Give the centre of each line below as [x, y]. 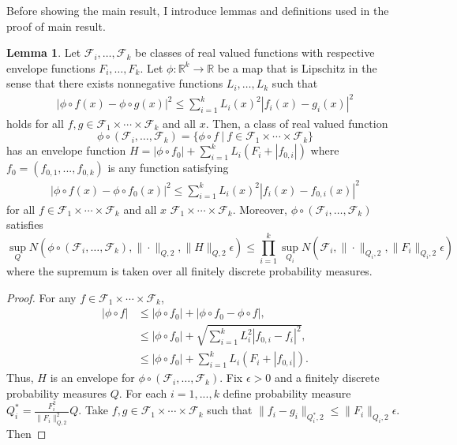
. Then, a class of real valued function [297, 123]
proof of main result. [56, 26]
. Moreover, [260, 209]
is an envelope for [92, 378]
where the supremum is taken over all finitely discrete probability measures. [189, 270]
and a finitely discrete [327, 378]
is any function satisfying [168, 168]
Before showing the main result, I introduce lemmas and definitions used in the [198, 10]
